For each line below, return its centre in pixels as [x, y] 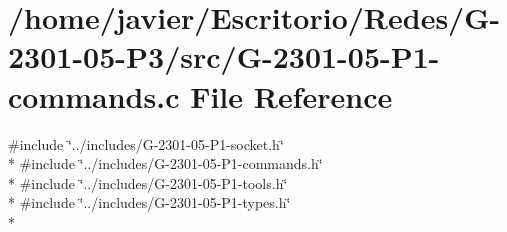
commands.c [94, 95]
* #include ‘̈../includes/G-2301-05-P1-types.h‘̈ [149, 202]
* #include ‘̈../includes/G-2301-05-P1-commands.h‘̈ [165, 163]
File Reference [291, 95]
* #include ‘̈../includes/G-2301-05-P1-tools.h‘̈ [148, 182]
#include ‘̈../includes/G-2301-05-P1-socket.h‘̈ [146, 143]
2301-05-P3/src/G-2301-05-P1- [224, 56]
